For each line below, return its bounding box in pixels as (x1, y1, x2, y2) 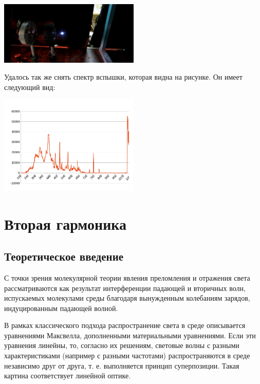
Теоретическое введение (4, 248, 124, 264)
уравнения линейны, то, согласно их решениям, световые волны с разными (4, 340, 239, 351)
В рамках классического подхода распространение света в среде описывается (4, 320, 246, 331)
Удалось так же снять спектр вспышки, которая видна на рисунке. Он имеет (4, 71, 243, 82)
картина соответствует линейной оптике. (4, 370, 131, 381)
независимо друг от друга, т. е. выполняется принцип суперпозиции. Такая (4, 360, 239, 371)
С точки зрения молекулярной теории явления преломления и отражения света (4, 272, 250, 283)
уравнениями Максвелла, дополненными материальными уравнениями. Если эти (4, 330, 256, 340)
